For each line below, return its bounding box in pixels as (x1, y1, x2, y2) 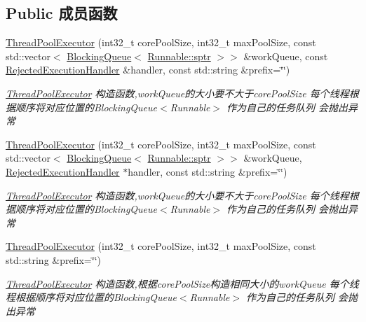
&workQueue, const (243, 48, 328, 63)
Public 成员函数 (6, 2, 118, 24)
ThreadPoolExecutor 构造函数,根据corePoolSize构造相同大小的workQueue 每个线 (6, 276, 359, 290)
